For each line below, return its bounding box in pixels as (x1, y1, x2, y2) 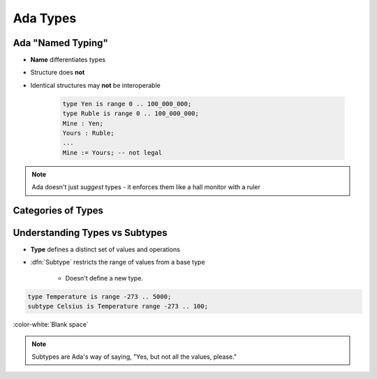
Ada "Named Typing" (13, 37, 108, 49)
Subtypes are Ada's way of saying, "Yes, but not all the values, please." (31, 352, 237, 361)
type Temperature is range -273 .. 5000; (27, 292, 172, 300)
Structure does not (30, 68, 85, 77)
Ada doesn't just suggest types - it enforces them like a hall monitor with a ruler (31, 183, 261, 191)
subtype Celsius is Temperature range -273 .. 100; (27, 302, 209, 311)
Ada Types (13, 10, 77, 26)
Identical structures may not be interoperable (30, 81, 161, 89)
